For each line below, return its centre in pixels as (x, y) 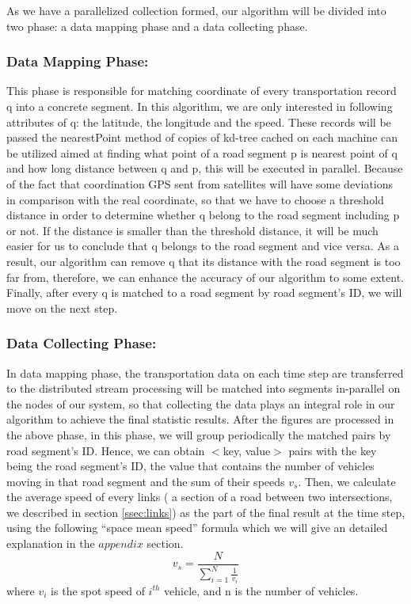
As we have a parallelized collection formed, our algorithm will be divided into (196, 10)
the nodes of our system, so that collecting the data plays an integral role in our (201, 403)
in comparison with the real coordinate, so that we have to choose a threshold (195, 199)
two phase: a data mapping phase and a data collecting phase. (157, 26)
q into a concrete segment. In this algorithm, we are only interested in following (200, 106)
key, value (247, 450)
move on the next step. (62, 308)
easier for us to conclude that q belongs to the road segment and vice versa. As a (203, 246)
